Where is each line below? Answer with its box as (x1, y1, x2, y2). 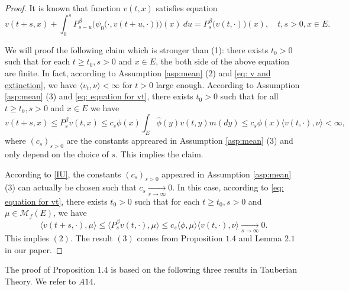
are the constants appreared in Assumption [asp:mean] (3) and (66, 134, 293, 147)
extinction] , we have (5, 78, 77, 90)
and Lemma (238, 231, 282, 244)
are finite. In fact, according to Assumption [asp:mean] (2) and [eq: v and (5, 67, 271, 79)
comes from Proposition (137, 231, 223, 244)
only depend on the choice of (5, 148, 109, 160)
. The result (70, 231, 113, 244)
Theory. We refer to (5, 274, 76, 287)
